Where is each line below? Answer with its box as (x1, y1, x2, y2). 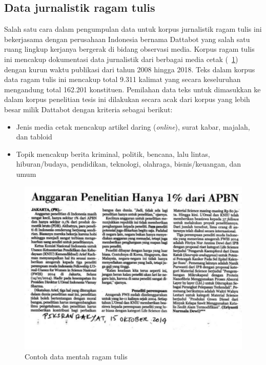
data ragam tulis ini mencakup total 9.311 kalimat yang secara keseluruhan (4, 74, 241, 85)
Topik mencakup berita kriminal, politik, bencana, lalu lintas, (16, 148, 210, 159)
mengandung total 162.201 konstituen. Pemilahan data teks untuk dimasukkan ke (4, 84, 261, 94)
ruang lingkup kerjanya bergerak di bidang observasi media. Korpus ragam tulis (4, 44, 255, 54)
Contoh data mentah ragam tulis (25, 351, 128, 362)
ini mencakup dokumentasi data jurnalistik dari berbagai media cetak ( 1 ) (4, 53, 238, 64)
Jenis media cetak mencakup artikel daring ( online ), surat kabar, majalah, (16, 121, 250, 132)
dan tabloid (16, 131, 52, 142)
